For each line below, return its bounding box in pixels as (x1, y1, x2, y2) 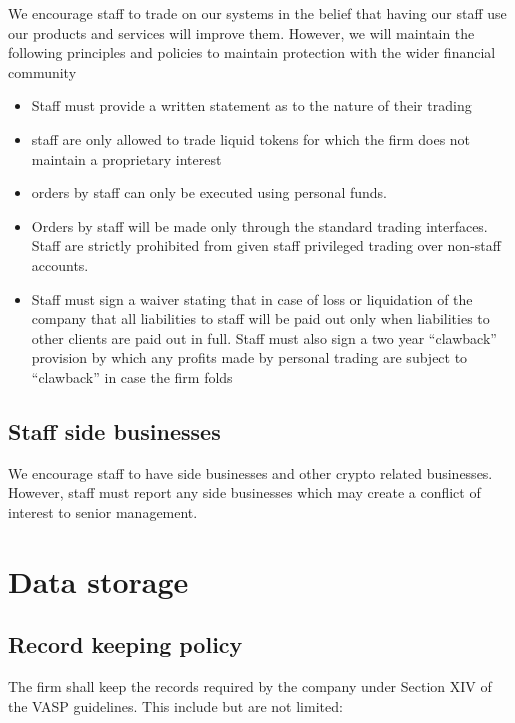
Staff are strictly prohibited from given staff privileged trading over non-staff (31, 235, 501, 256)
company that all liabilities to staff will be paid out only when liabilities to (31, 308, 490, 329)
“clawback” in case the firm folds (31, 366, 233, 387)
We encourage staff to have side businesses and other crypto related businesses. (8, 462, 493, 483)
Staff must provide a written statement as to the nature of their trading (31, 95, 472, 116)
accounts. (31, 254, 89, 275)
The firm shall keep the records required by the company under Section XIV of (8, 676, 492, 697)
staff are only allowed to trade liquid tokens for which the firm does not (31, 128, 471, 149)
